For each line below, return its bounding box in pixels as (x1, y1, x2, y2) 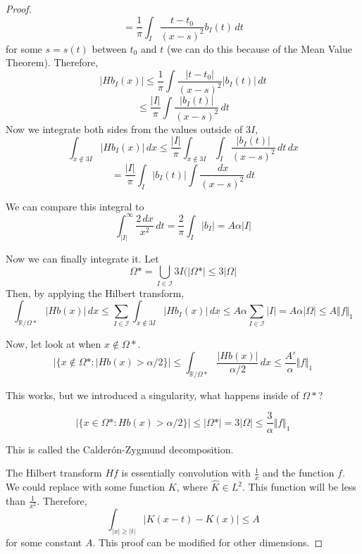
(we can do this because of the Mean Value (166, 41, 352, 56)
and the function (262, 465, 335, 480)
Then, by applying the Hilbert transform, (6, 285, 185, 300)
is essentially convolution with (121, 465, 251, 480)
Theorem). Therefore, (6, 55, 99, 70)
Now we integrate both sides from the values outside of (6, 121, 243, 136)
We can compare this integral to (6, 199, 144, 213)
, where (176, 479, 208, 494)
